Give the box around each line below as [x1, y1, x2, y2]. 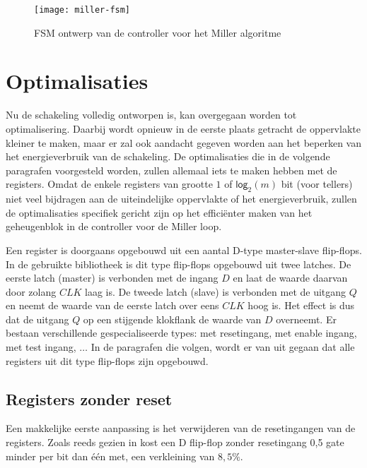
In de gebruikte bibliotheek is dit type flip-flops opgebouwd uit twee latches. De [6, 256, 351, 271]
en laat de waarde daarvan [233, 270, 348, 285]
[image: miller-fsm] [34, 5, 131, 15]
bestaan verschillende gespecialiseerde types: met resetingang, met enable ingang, [6, 325, 357, 340]
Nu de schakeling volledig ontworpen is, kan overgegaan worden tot [6, 107, 297, 122]
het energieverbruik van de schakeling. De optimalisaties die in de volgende [6, 149, 330, 164]
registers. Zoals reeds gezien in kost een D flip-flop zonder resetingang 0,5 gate [6, 435, 344, 450]
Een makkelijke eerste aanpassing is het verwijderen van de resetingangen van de [6, 421, 356, 436]
